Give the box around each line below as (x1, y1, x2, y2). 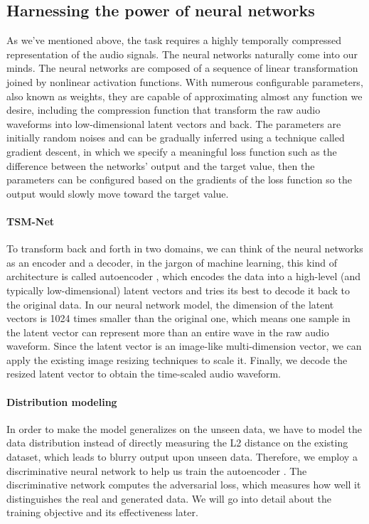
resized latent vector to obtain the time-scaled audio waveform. (6, 366, 282, 381)
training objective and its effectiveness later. (6, 505, 198, 520)
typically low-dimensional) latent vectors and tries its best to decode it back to (6, 282, 351, 297)
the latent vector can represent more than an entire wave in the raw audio (6, 324, 329, 339)
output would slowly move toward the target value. (6, 186, 229, 200)
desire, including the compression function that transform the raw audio (6, 102, 321, 117)
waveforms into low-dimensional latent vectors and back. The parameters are (6, 116, 341, 131)
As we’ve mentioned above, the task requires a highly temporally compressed (6, 33, 342, 48)
